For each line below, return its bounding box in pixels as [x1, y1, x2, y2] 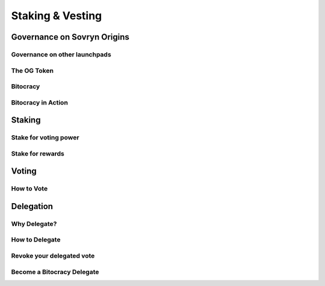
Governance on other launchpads [11, 50, 111, 58]
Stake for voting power [11, 133, 79, 142]
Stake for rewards [11, 149, 64, 157]
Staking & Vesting [11, 9, 102, 22]
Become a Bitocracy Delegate [11, 267, 99, 276]
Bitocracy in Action [11, 98, 69, 106]
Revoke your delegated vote [11, 252, 95, 260]
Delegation [11, 201, 54, 211]
